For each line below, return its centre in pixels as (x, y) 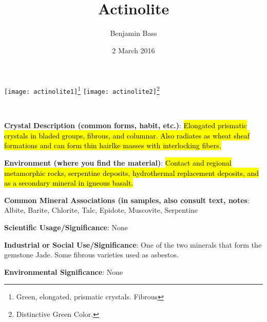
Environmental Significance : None (64, 271)
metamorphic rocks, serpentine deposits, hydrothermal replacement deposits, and (132, 173)
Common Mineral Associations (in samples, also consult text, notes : (127, 200)
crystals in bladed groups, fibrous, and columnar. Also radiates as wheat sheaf (127, 135)
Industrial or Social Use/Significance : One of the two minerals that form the (133, 244)
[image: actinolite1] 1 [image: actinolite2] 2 (82, 90)
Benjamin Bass (133, 33)
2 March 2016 (133, 50)
